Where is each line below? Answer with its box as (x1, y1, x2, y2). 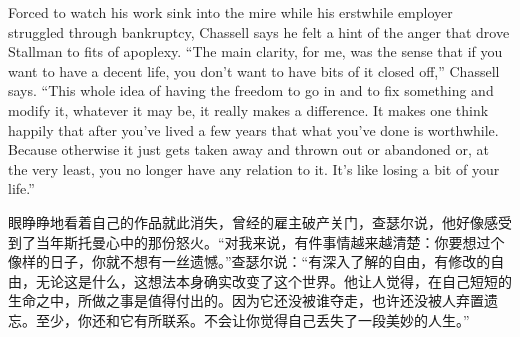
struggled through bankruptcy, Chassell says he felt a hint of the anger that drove (8, 21, 510, 42)
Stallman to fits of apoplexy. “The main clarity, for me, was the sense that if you (8, 41, 503, 62)
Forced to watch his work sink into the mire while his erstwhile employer (8, 2, 453, 22)
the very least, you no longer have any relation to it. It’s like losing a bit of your (8, 158, 500, 179)
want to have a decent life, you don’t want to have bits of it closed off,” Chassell (8, 60, 500, 81)
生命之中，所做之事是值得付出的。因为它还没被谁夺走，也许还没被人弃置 (8, 290, 484, 311)
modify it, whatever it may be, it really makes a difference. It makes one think (8, 99, 489, 120)
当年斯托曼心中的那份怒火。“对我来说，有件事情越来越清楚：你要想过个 (35, 231, 505, 252)
